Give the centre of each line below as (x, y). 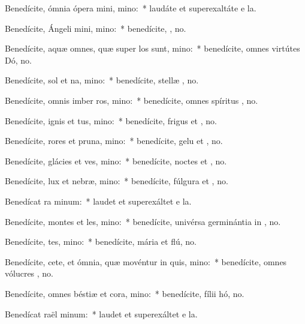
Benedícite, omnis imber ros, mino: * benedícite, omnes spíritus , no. (132, 100)
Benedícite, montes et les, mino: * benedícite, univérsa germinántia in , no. (143, 221)
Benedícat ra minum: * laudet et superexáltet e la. (98, 201)
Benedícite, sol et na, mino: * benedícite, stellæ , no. (102, 80)
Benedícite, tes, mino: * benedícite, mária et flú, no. (101, 241)
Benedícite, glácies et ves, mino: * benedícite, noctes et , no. (116, 160)
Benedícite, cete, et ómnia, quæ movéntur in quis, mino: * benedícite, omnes (146, 261)
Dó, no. (18, 60)
